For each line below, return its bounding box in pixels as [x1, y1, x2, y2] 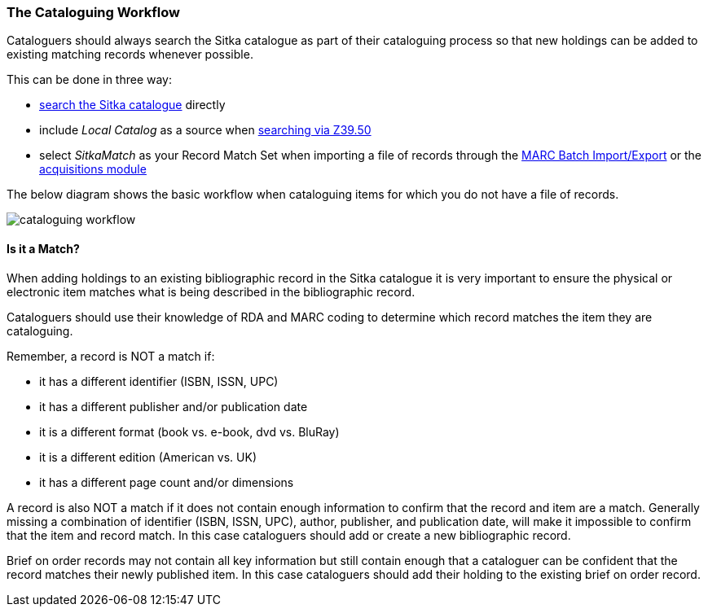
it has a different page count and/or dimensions [39, 475, 294, 489]
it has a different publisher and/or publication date [39, 399, 308, 414]
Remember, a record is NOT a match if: [7, 348, 215, 363]
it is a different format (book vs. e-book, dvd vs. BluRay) [39, 424, 340, 439]
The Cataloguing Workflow [7, 4, 180, 20]
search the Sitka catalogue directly [39, 98, 226, 112]
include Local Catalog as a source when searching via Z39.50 [39, 123, 372, 138]
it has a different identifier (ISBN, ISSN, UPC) [39, 374, 279, 388]
